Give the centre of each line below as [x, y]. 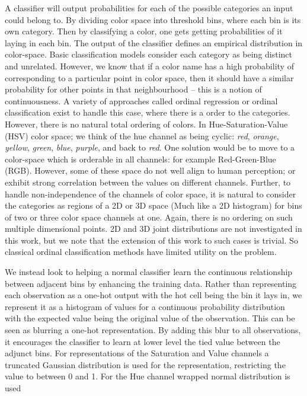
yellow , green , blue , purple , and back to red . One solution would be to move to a [150, 147]
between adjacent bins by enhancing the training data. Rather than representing [151, 283]
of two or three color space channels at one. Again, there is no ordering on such [149, 217]
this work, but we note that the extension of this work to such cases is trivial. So [151, 240]
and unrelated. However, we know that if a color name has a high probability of [149, 66]
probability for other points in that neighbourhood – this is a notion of [133, 89]
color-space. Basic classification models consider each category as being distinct [149, 54]
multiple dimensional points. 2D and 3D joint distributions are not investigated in [153, 229]
